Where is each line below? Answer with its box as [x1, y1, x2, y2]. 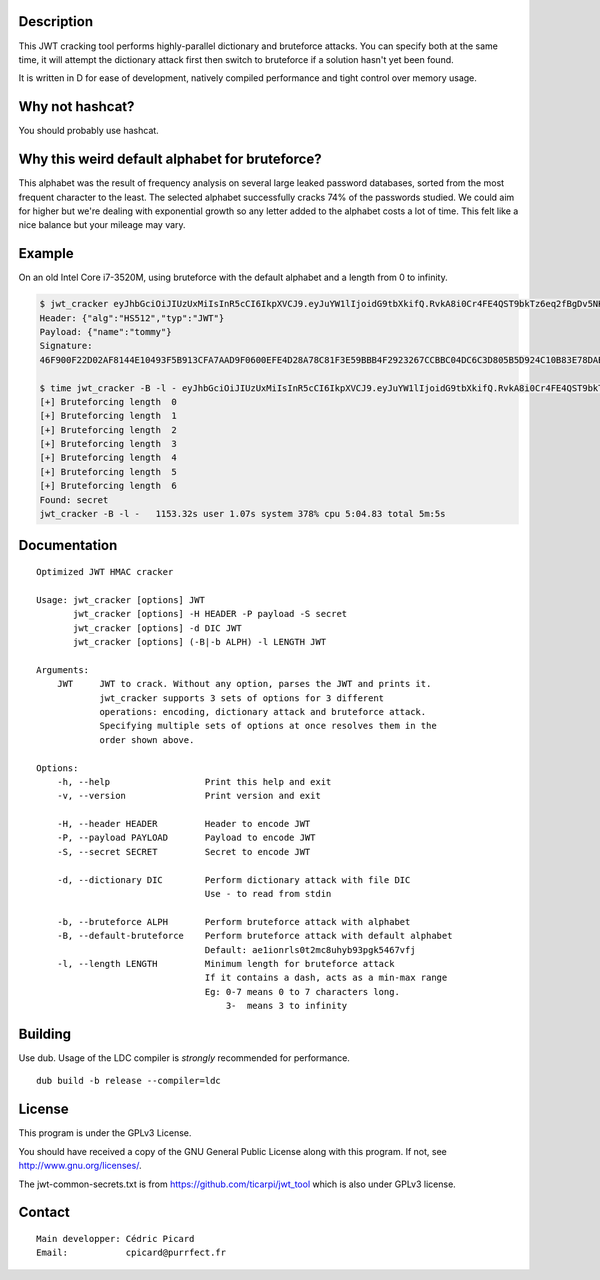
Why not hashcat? [18, 98, 135, 115]
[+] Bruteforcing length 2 [39, 424, 177, 435]
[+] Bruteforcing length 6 [39, 480, 177, 492]
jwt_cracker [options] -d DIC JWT [73, 622, 242, 634]
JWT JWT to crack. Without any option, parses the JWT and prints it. [56, 678, 432, 690]
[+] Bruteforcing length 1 [39, 410, 177, 422]
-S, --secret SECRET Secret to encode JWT [56, 846, 311, 857]
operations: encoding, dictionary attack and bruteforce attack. [99, 706, 427, 717]
